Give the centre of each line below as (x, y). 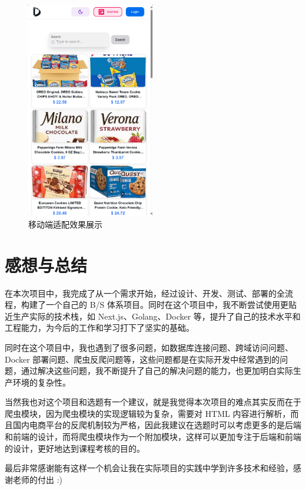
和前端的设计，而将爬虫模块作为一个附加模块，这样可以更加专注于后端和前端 (153, 437)
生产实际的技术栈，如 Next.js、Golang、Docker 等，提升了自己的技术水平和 (157, 316)
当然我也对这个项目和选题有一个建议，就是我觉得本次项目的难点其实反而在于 (153, 402)
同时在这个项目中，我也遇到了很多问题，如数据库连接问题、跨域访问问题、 (149, 347)
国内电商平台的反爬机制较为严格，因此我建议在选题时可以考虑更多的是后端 (157, 425)
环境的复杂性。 (41, 382)
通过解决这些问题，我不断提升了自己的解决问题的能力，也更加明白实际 (157, 371)
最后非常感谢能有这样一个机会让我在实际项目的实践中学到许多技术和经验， (149, 468)
